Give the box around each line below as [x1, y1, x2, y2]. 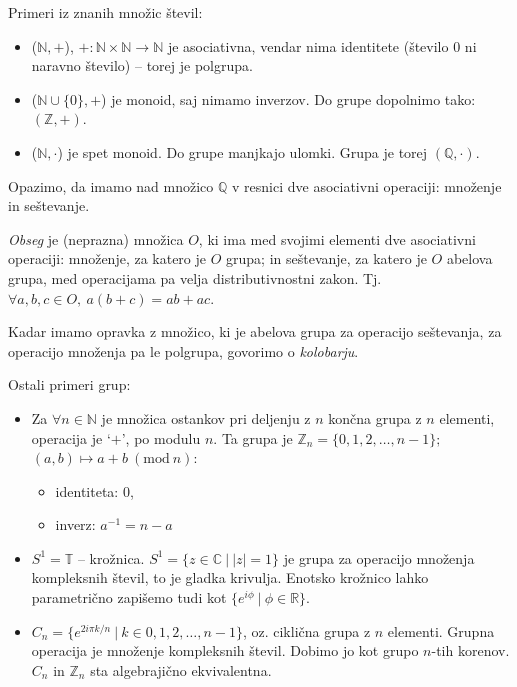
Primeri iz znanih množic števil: [8, 2, 203, 22]
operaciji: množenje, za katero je [8, 248, 207, 269]
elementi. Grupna [387, 620, 495, 641]
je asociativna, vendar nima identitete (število [167, 35, 449, 56]
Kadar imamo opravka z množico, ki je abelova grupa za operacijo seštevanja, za [8, 321, 502, 342]
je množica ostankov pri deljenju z [101, 407, 311, 428]
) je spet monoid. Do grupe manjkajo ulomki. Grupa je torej [57, 141, 428, 162]
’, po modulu [121, 427, 201, 448]
